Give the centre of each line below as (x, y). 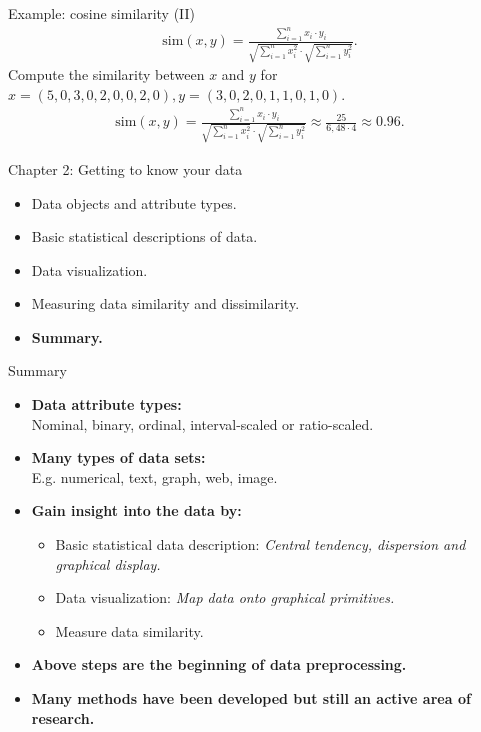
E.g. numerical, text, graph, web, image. (154, 476)
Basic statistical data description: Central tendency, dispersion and (260, 544)
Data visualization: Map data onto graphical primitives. (225, 597)
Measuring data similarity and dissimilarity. (165, 303)
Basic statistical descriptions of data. (144, 236)
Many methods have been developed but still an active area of (251, 698)
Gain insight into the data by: (136, 510)
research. (63, 717)
